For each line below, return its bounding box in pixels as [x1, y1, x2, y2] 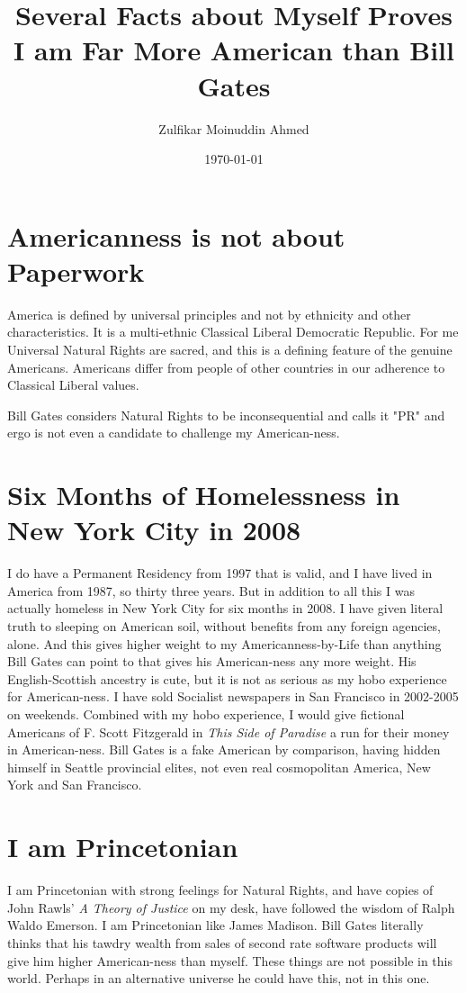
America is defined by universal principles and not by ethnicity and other [7, 304, 411, 323]
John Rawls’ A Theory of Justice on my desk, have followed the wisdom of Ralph [7, 898, 455, 916]
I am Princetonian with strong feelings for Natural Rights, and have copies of [7, 880, 434, 899]
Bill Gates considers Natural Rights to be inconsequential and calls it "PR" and [7, 405, 445, 424]
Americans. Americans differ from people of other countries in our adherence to [7, 357, 445, 376]
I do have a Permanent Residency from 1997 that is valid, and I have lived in [7, 564, 433, 582]
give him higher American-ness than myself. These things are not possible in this [7, 951, 453, 970]
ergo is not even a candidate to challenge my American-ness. [7, 423, 340, 442]
